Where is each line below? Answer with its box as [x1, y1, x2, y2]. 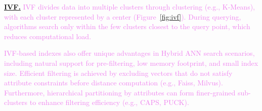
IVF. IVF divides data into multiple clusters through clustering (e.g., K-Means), [4, 2, 255, 12]
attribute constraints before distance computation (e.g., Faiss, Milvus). [4, 77, 223, 88]
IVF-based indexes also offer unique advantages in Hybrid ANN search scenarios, [4, 48, 255, 58]
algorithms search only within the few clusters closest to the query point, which [4, 21, 250, 32]
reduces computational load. [4, 31, 92, 41]
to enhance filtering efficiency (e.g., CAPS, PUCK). [29, 97, 189, 107]
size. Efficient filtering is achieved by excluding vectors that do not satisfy [4, 67, 233, 78]
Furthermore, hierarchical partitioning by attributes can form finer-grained [4, 87, 236, 97]
